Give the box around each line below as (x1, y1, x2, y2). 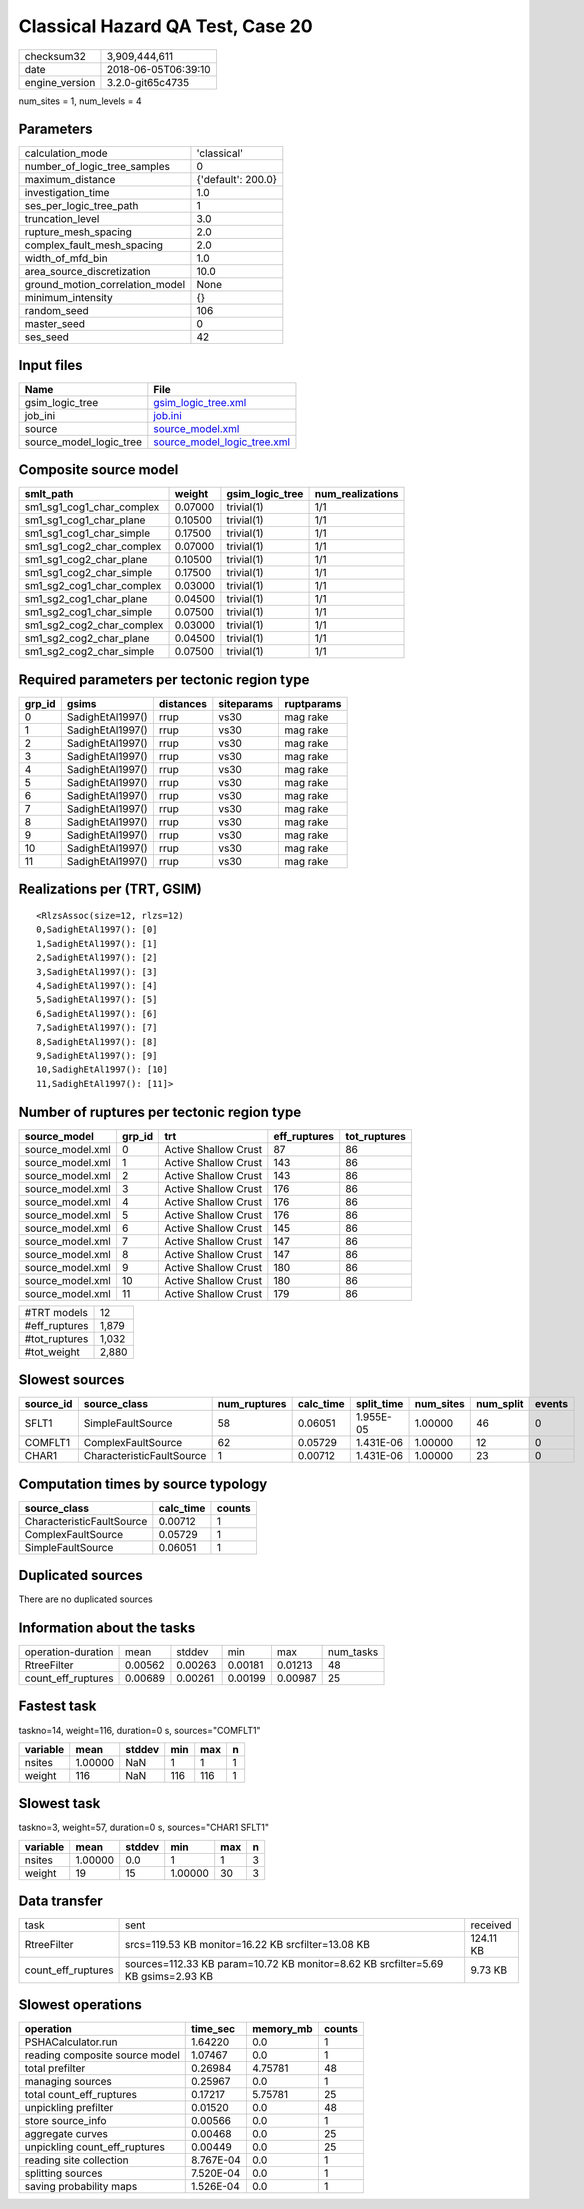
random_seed (24, 304, 89, 318)
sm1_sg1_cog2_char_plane (24, 553, 148, 567)
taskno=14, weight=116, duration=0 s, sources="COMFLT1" (18, 1724, 261, 1736)
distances (158, 697, 208, 710)
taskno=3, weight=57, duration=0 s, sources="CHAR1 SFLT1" (18, 1821, 270, 1834)
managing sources (24, 2074, 112, 2088)
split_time (355, 1397, 404, 1411)
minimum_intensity (24, 291, 114, 305)
